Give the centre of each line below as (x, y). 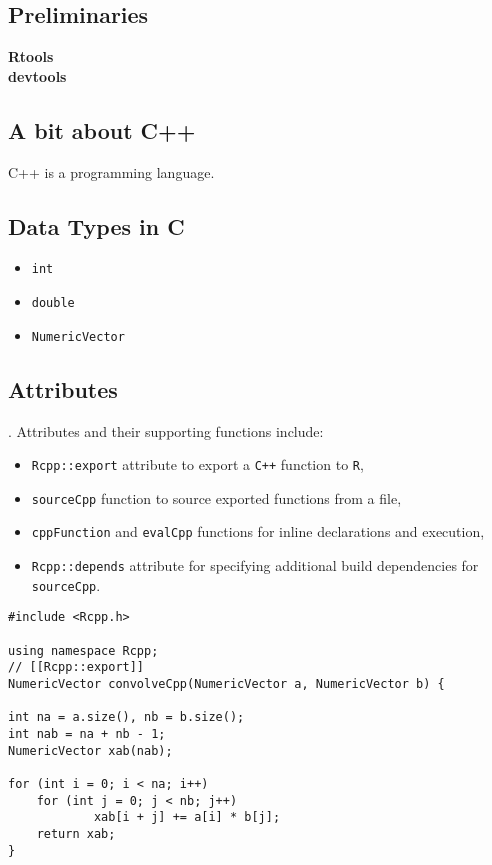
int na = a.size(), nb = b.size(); (126, 717)
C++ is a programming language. (111, 171)
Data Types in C (96, 225)
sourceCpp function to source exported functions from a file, (216, 497)
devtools (37, 75)
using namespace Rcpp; (83, 650)
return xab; (76, 833)
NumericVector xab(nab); (90, 750)
